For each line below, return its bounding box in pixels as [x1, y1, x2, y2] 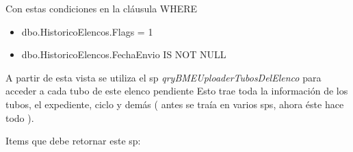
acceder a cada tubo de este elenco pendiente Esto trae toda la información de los [5, 84, 348, 98]
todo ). [5, 110, 34, 125]
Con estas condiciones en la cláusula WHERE [5, 1, 198, 15]
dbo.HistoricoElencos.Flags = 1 [21, 24, 153, 38]
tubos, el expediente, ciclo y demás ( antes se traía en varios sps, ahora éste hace [5, 97, 344, 111]
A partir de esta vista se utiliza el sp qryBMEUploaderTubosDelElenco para [5, 70, 322, 84]
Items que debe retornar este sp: [5, 134, 141, 148]
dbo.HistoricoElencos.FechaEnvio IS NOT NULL [21, 47, 226, 62]
